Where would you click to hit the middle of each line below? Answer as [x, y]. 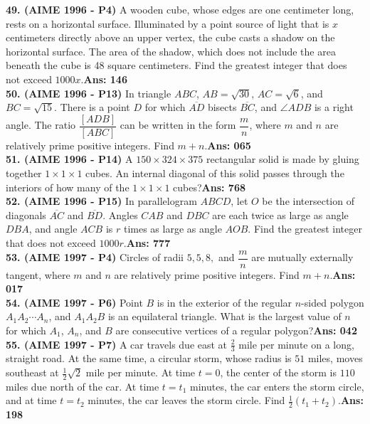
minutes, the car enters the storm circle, [277, 386]
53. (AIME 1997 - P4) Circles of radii [95, 257]
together [24, 173]
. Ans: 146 [104, 79]
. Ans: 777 [147, 242]
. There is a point [92, 107]
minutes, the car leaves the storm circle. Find [186, 400]
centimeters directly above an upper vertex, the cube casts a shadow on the [170, 37]
